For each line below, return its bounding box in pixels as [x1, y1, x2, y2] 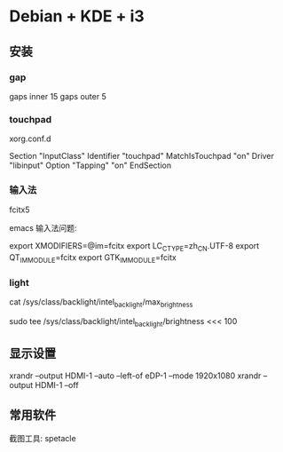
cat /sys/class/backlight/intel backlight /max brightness [9, 297, 193, 310]
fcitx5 [9, 204, 30, 215]
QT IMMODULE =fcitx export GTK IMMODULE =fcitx [9, 252, 177, 266]
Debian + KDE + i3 [9, 6, 145, 27]
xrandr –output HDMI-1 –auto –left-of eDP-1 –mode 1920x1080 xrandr [9, 370, 262, 381]
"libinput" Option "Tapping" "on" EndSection [9, 160, 172, 170]
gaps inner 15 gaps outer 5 [9, 91, 106, 101]
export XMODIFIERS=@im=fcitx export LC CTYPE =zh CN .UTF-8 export [9, 241, 260, 254]
